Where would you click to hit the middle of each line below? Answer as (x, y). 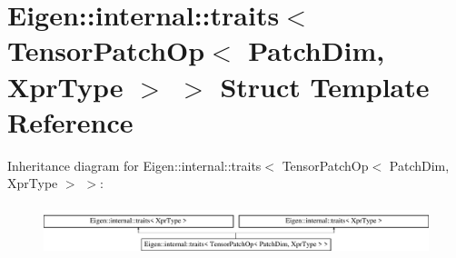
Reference (70, 121)
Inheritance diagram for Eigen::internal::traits (134, 165)
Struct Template (325, 86)
